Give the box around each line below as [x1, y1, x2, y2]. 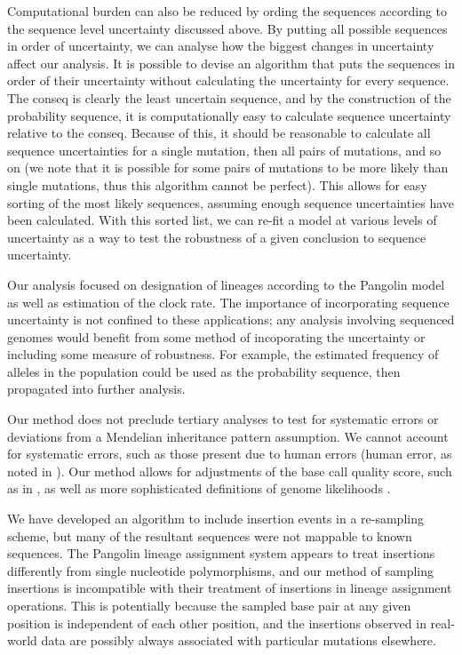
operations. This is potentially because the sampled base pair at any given [7, 596, 411, 614]
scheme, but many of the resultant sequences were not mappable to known [7, 526, 412, 545]
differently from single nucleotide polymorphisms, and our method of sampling [7, 561, 434, 579]
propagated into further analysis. [7, 379, 186, 398]
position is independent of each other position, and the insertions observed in [7, 613, 426, 632]
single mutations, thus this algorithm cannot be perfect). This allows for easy [7, 175, 427, 194]
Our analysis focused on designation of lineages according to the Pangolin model [7, 275, 445, 293]
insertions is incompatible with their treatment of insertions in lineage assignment [7, 579, 452, 597]
